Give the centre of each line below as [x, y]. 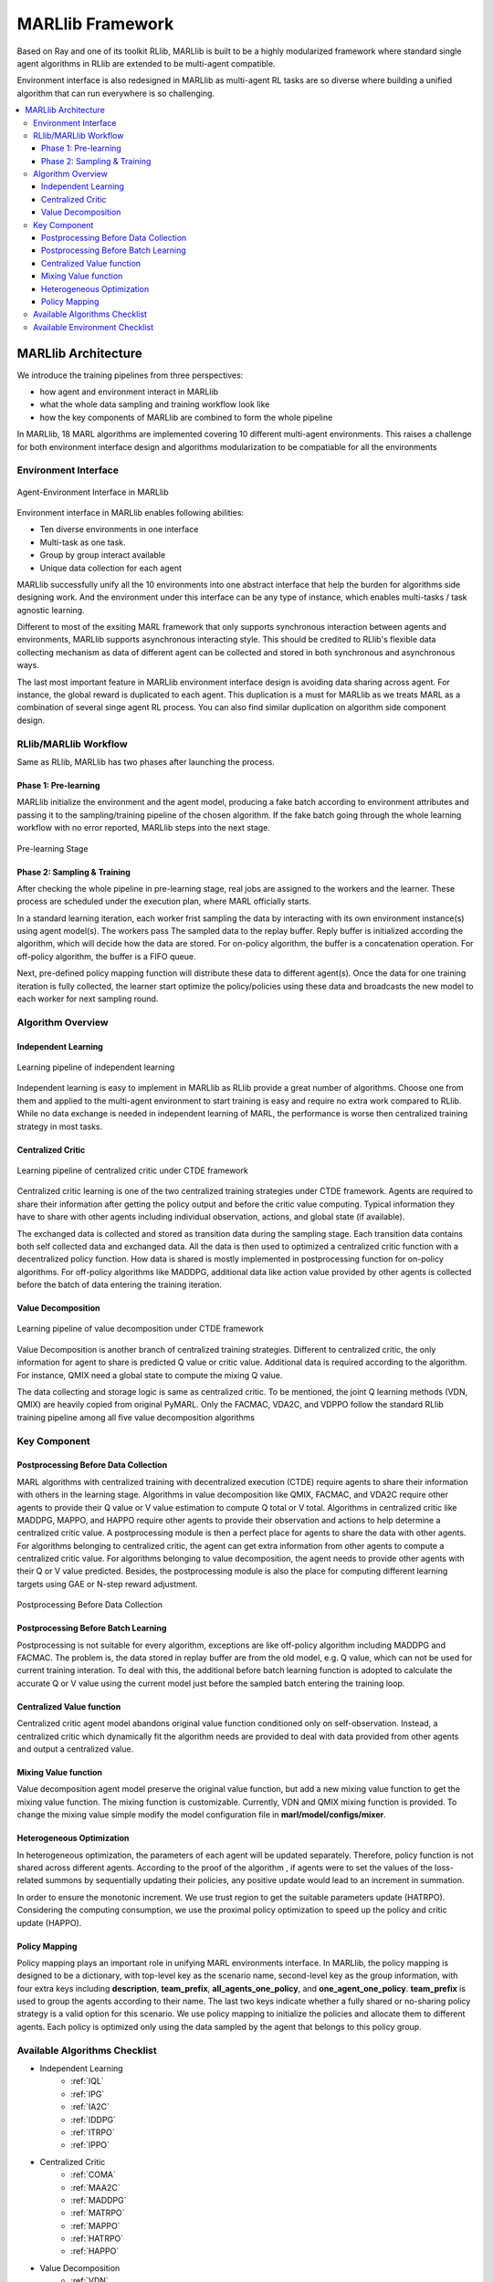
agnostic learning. [51, 610]
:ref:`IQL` [87, 2081]
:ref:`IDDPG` [93, 2120]
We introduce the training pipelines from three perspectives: [130, 375]
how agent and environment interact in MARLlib [129, 392]
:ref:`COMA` [93, 2175]
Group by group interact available [103, 555]
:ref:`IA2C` [90, 2107]
